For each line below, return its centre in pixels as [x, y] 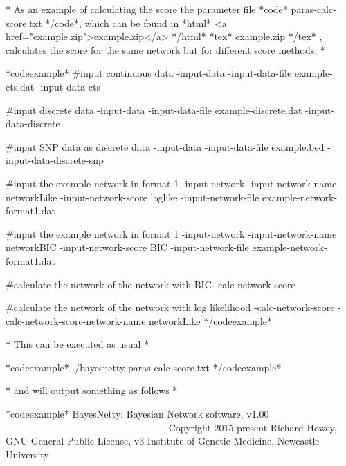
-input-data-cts [69, 86]
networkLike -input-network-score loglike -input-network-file [133, 197]
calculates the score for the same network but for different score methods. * [165, 49]
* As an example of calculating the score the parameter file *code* [147, 9]
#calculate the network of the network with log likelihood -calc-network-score [170, 307]
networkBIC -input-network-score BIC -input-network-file [127, 247]
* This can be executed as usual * [78, 344]
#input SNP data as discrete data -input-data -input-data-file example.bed [165, 146]
